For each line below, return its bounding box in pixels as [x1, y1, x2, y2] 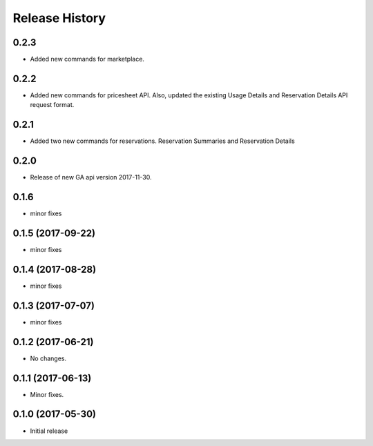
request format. [30, 101, 75, 109]
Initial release [30, 427, 68, 435]
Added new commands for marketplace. [30, 55, 145, 64]
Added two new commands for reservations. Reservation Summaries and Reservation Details [30, 137, 295, 145]
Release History [12, 10, 106, 26]
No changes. [30, 354, 67, 362]
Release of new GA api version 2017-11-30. [30, 173, 152, 182]
